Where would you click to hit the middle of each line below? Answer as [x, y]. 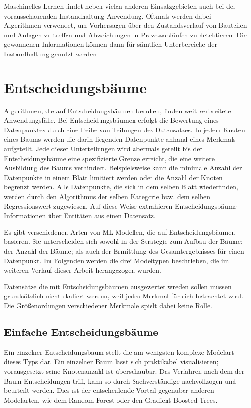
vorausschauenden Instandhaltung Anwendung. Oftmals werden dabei [108, 15]
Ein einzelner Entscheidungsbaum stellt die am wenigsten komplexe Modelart [119, 352]
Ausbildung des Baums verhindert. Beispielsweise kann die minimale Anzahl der [123, 168]
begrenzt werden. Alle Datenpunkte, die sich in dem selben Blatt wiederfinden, [121, 187]
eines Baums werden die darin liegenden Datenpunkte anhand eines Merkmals [120, 139]
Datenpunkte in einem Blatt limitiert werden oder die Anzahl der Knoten [113, 177]
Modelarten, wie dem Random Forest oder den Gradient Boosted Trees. [111, 399]
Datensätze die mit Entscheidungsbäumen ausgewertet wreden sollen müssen [118, 286]
